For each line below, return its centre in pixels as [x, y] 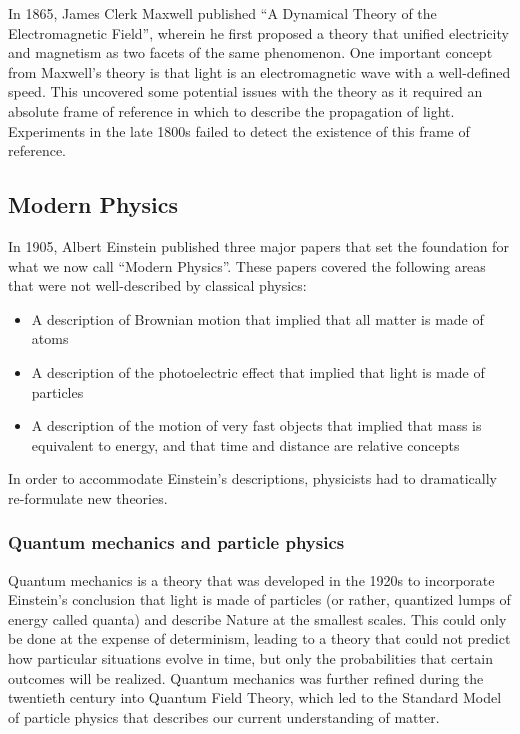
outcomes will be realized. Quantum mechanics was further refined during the [246, 677]
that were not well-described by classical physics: [157, 285]
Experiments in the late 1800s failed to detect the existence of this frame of [239, 130]
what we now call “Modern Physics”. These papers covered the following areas [247, 265]
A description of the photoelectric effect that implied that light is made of [258, 371]
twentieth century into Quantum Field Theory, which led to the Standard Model [255, 697]
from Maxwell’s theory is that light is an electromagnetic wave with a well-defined [259, 71]
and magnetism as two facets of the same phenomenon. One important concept [250, 52]
